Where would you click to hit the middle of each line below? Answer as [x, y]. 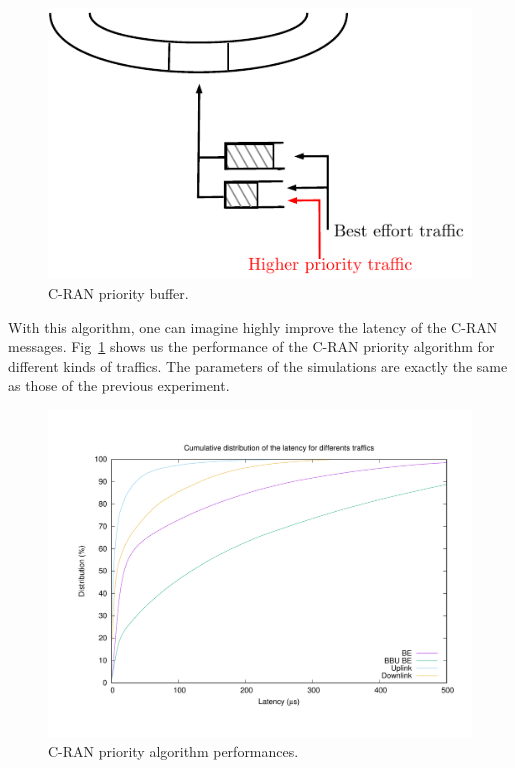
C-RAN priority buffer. [118, 293]
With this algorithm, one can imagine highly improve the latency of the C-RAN [253, 326]
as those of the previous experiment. [119, 385]
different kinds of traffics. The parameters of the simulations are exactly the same [258, 365]
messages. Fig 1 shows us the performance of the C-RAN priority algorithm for [251, 346]
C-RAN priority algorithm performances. [173, 751]
